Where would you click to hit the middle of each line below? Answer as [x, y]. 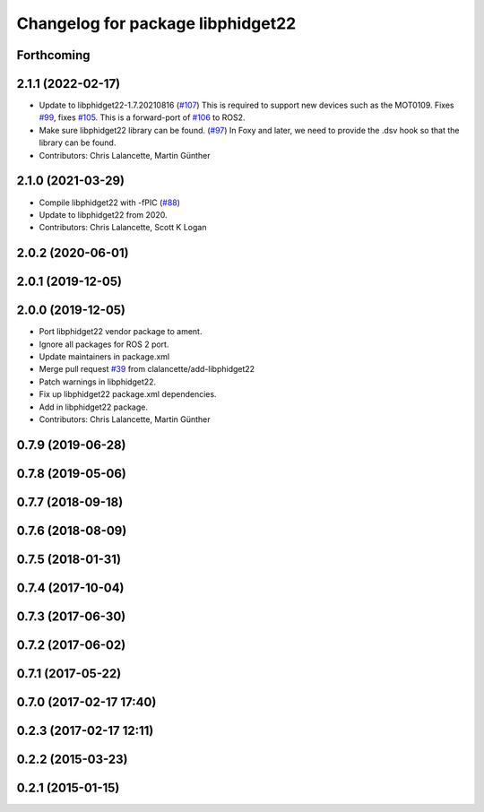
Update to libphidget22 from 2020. [103, 214]
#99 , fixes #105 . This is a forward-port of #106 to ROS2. [142, 117]
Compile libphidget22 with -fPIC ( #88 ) [110, 203]
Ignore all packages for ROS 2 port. [104, 344]
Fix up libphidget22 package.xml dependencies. [128, 394]
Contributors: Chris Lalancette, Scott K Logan [123, 228]
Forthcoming [53, 55]
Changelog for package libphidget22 [156, 23]
